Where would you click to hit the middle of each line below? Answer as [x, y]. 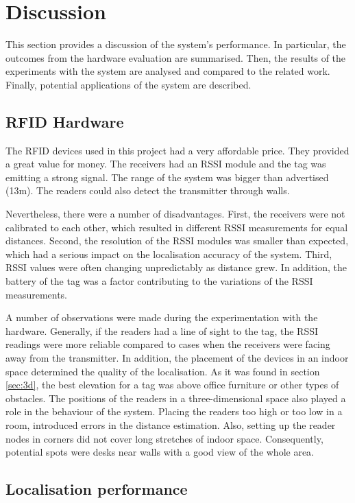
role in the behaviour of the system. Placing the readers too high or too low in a [174, 411]
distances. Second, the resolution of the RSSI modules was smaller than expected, [177, 241]
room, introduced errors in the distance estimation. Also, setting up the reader [171, 424]
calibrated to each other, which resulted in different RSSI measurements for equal [177, 227]
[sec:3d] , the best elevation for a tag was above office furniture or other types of [172, 385]
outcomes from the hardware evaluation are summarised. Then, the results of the [176, 57]
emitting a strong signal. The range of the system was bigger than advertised [167, 177]
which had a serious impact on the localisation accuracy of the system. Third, [169, 254]
